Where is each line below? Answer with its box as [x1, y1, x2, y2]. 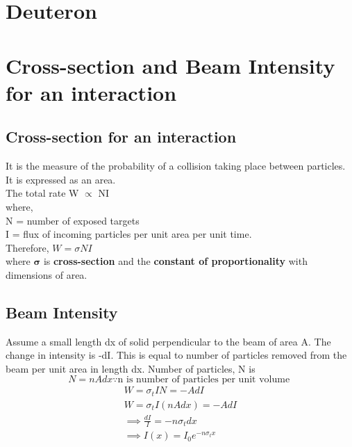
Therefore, [6, 240, 49, 254]
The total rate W [6, 186, 79, 200]
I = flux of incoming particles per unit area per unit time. [6, 227, 252, 241]
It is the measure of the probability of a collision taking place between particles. [6, 159, 346, 173]
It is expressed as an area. [6, 172, 116, 186]
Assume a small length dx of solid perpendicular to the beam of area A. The [6, 334, 331, 348]
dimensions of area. [6, 267, 87, 282]
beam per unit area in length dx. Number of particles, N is [6, 361, 255, 375]
